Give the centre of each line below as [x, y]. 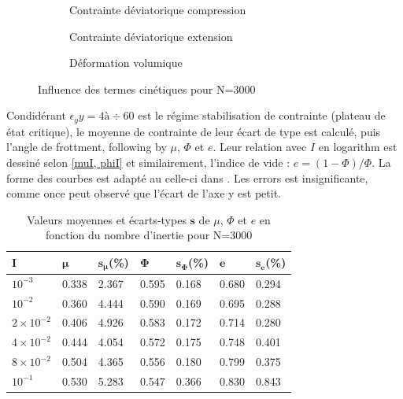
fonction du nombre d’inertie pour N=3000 [149, 235]
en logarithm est [358, 147]
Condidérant [36, 115]
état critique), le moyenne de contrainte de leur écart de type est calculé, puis [194, 131]
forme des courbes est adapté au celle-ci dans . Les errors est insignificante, [187, 177]
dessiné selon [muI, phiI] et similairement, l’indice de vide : [148, 163]
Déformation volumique [126, 63]
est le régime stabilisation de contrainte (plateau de [262, 115]
